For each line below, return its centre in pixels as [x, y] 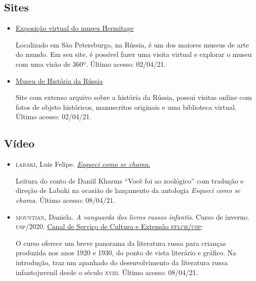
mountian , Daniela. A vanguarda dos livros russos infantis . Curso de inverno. [132, 216]
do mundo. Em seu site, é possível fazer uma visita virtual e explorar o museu [134, 54]
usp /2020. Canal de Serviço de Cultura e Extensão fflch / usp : [109, 226]
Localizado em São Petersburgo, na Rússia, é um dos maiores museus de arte [132, 44]
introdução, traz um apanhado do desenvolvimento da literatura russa [122, 262]
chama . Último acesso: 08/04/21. [65, 200]
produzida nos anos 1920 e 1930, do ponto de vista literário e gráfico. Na [126, 253]
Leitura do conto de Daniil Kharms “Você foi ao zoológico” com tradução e [129, 180]
